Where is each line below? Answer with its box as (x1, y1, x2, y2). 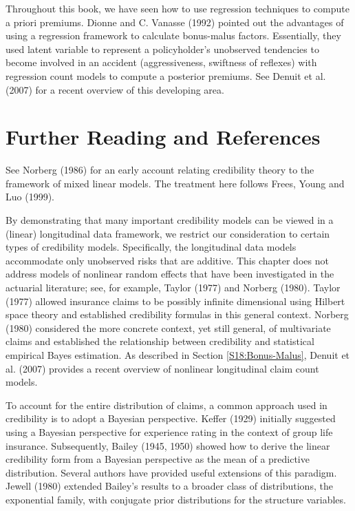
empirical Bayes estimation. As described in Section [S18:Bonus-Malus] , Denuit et (6, 348, 350, 362)
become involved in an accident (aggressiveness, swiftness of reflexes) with (6, 55, 317, 70)
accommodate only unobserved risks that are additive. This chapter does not (6, 253, 329, 267)
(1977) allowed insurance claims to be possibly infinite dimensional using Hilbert (6, 293, 345, 308)
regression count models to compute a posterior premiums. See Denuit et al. (6, 68, 326, 83)
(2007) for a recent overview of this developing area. (6, 82, 224, 96)
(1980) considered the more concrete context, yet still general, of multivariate (6, 320, 331, 335)
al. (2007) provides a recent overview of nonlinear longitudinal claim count (6, 361, 319, 375)
